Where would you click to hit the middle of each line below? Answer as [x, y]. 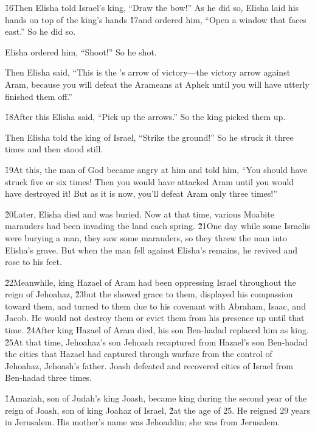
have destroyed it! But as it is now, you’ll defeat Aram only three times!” [141, 193]
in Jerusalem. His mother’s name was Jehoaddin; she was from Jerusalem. [143, 422]
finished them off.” [39, 96]
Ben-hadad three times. [49, 377]
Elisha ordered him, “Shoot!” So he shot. [81, 51]
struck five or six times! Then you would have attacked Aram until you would [150, 181]
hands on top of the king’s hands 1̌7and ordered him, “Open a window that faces [156, 19]
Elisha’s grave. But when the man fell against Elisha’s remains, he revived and [151, 250]
